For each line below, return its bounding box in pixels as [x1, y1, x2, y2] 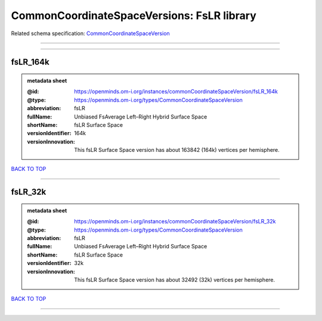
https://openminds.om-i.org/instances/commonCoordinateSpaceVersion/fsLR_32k [74, 218, 276, 225]
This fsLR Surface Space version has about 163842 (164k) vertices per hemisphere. [74, 147, 280, 154]
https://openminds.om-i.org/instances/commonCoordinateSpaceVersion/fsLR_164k [74, 88, 278, 95]
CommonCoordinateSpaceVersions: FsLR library [11, 9, 256, 22]
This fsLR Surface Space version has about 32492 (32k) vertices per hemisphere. [74, 276, 275, 283]
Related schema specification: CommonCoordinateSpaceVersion [11, 30, 170, 37]
